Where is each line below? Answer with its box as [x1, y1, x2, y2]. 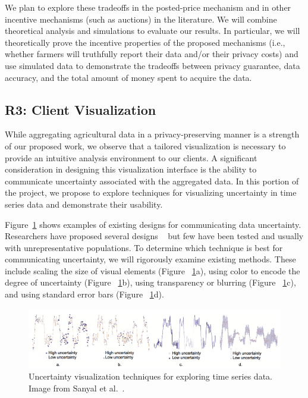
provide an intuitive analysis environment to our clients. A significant [5, 151, 257, 164]
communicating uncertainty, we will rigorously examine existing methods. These [5, 253, 296, 265]
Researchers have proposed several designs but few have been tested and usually [5, 230, 304, 242]
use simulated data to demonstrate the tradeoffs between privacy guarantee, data [5, 59, 300, 71]
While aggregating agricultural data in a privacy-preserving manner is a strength [5, 128, 300, 140]
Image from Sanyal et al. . [29, 381, 125, 394]
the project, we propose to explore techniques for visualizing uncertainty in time [5, 186, 297, 199]
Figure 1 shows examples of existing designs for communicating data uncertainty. [5, 218, 301, 230]
